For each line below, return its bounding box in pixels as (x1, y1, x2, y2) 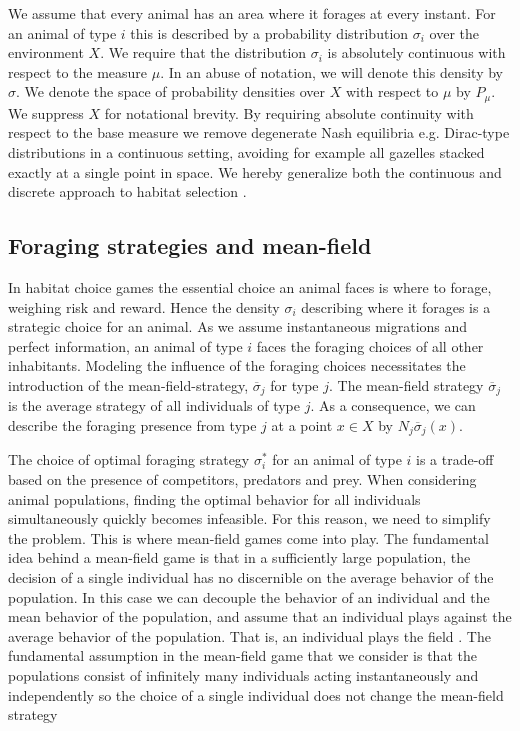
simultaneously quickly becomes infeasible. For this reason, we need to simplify (8, 508, 491, 529)
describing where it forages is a (301, 296, 491, 317)
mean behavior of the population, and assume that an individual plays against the (8, 606, 512, 627)
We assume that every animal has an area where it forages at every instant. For (8, 3, 496, 23)
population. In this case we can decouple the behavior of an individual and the (8, 586, 490, 607)
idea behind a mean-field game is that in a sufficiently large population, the (8, 547, 471, 568)
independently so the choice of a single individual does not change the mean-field (8, 684, 504, 705)
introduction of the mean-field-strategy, (8, 374, 249, 395)
